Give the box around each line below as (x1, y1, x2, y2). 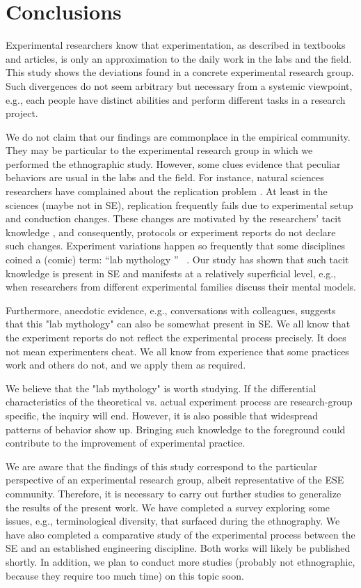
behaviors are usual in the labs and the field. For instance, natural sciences (6, 170, 324, 185)
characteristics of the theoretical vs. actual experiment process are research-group (6, 394, 353, 409)
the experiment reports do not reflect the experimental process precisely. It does (6, 330, 346, 344)
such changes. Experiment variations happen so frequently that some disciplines (6, 238, 346, 253)
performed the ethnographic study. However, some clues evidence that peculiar (6, 156, 341, 171)
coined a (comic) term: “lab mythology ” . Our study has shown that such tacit (6, 252, 349, 267)
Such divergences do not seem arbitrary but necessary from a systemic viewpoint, (6, 78, 353, 93)
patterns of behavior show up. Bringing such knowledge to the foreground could (6, 421, 346, 436)
